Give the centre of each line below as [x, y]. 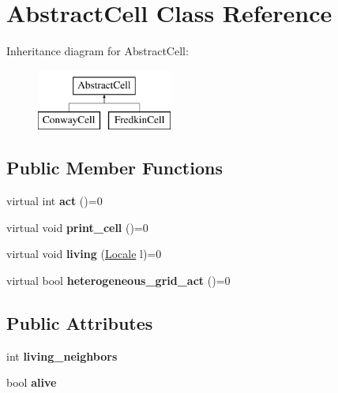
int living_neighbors [62, 356]
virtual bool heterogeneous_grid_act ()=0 [118, 280]
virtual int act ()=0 [54, 201]
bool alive [32, 382]
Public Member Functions [115, 168]
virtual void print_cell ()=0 [77, 227]
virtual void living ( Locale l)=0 [84, 254]
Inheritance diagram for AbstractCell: [98, 51]
